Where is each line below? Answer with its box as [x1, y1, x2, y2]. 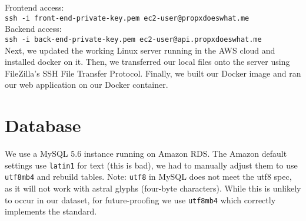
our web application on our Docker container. [5, 78, 168, 91]
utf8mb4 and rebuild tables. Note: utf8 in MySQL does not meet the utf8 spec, [5, 170, 292, 183]
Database [5, 113, 81, 137]
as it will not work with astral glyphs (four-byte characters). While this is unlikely [5, 182, 301, 194]
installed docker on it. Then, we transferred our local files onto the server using [5, 55, 290, 68]
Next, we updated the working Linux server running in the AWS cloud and [5, 44, 275, 56]
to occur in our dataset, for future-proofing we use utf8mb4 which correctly [5, 193, 276, 206]
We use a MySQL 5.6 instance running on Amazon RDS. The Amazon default [5, 147, 287, 159]
